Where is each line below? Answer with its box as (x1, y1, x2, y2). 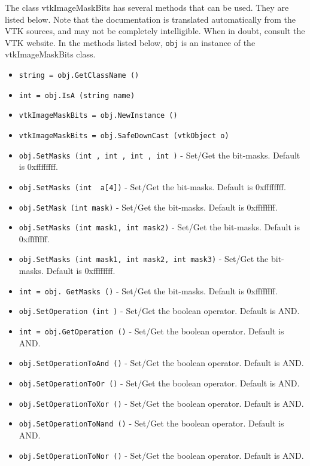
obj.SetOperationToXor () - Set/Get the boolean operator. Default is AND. (19, 397, 304, 409)
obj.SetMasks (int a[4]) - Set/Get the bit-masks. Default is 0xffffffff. (19, 180, 286, 193)
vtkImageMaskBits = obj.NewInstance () (19, 111, 178, 120)
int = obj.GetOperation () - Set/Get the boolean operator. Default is (19, 325, 284, 337)
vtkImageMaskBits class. (5, 48, 96, 60)
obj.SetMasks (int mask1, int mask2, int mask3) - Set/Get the (19, 252, 269, 265)
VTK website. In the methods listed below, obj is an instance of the (5, 36, 256, 48)
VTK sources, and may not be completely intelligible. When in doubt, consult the (5, 25, 305, 37)
